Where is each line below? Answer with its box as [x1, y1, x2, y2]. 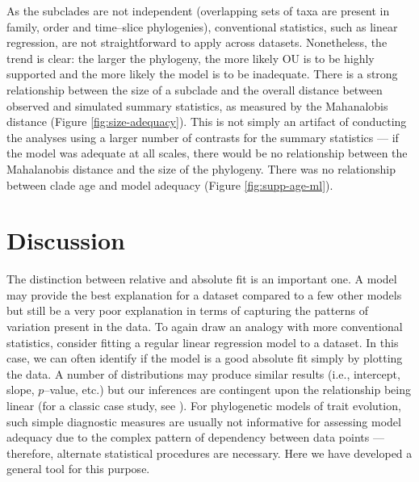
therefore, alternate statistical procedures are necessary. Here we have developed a [6, 444, 413, 461]
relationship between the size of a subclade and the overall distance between [6, 81, 383, 98]
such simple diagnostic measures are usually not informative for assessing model [6, 413, 401, 430]
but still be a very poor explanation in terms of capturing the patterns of [6, 302, 369, 319]
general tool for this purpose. [6, 460, 150, 477]
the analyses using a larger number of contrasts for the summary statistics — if [6, 128, 399, 145]
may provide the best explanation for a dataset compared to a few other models [6, 286, 402, 303]
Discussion [6, 224, 125, 257]
